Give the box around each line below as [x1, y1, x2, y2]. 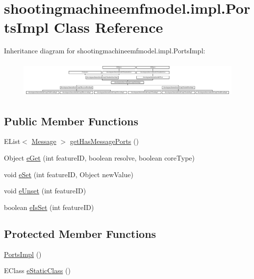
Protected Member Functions [4, 226, 156, 241]
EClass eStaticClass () [4, 265, 71, 276]
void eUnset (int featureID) [4, 186, 86, 196]
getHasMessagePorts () [70, 136, 139, 146]
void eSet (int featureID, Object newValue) [4, 169, 133, 179]
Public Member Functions [4, 113, 138, 128]
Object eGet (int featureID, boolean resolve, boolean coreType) [4, 153, 195, 163]
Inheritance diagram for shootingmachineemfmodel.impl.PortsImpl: [4, 46, 205, 56]
